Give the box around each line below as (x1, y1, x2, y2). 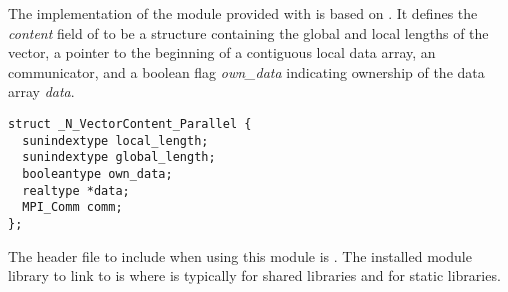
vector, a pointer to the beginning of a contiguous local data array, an (8, 42, 436, 63)
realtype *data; (22, 183, 130, 198)
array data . (8, 81, 75, 102)
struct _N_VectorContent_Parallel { (8, 116, 252, 131)
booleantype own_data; (22, 166, 173, 181)
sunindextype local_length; (22, 133, 209, 148)
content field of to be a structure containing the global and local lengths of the (8, 22, 489, 43)
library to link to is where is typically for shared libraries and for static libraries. (8, 265, 501, 286)
